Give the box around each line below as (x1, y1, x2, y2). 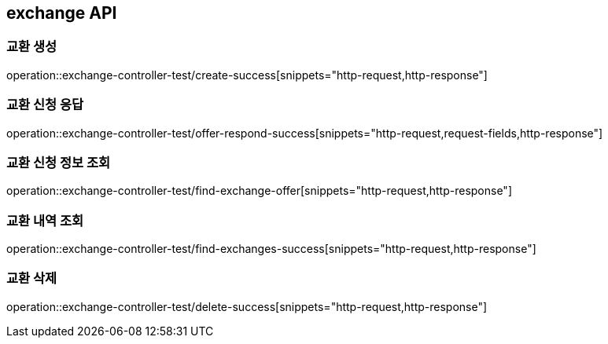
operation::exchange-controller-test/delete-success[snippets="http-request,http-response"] (6, 299, 488, 313)
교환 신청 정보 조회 (6, 154, 111, 170)
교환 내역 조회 (6, 212, 84, 229)
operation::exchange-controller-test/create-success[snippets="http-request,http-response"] (6, 68, 488, 82)
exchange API (6, 3, 117, 23)
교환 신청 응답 (6, 97, 84, 113)
